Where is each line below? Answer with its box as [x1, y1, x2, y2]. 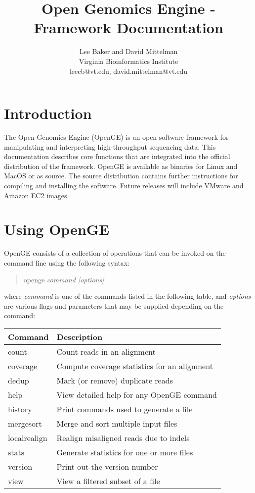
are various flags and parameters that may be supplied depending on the [4, 300, 224, 311]
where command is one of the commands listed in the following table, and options [4, 291, 251, 301]
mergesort [8, 417, 42, 429]
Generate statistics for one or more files [56, 446, 193, 458]
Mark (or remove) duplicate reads [56, 374, 173, 386]
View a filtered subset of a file [56, 475, 160, 487]
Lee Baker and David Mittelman [79, 46, 178, 56]
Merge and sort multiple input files [56, 417, 177, 429]
